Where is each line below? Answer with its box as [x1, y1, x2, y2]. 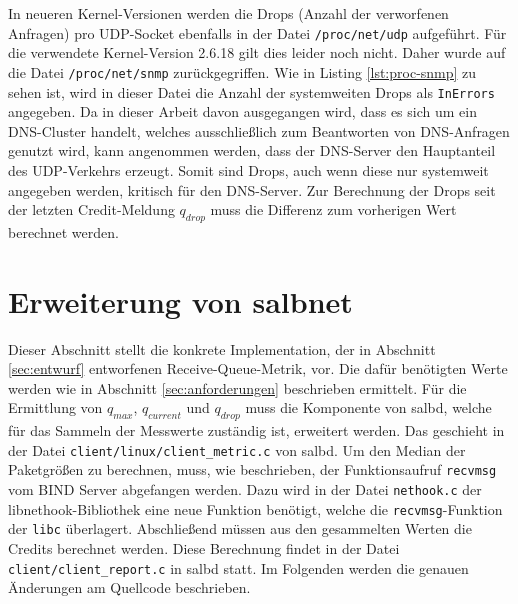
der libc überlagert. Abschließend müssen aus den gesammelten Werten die [8, 518, 472, 539]
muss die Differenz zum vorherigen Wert [210, 199, 457, 220]
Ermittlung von [8, 397, 103, 418]
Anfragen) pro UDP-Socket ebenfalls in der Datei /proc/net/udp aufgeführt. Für [8, 22, 507, 43]
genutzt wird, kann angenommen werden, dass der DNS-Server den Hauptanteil [8, 140, 496, 161]
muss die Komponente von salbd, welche [245, 397, 492, 418]
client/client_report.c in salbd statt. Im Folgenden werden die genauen [8, 557, 469, 578]
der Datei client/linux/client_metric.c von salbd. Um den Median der [8, 439, 466, 460]
